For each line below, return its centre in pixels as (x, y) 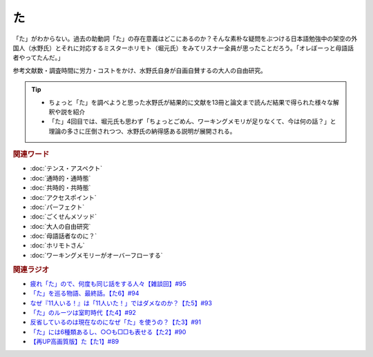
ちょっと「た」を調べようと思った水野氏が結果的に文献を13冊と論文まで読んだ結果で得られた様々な (191, 102)
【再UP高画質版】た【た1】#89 (75, 342)
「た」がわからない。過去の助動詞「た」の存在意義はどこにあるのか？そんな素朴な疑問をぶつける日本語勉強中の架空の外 (185, 39)
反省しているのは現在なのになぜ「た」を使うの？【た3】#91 (116, 322)
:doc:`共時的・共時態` (60, 188)
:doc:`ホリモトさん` (58, 245)
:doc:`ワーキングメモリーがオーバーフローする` (96, 255)
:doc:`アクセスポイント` (63, 197)
